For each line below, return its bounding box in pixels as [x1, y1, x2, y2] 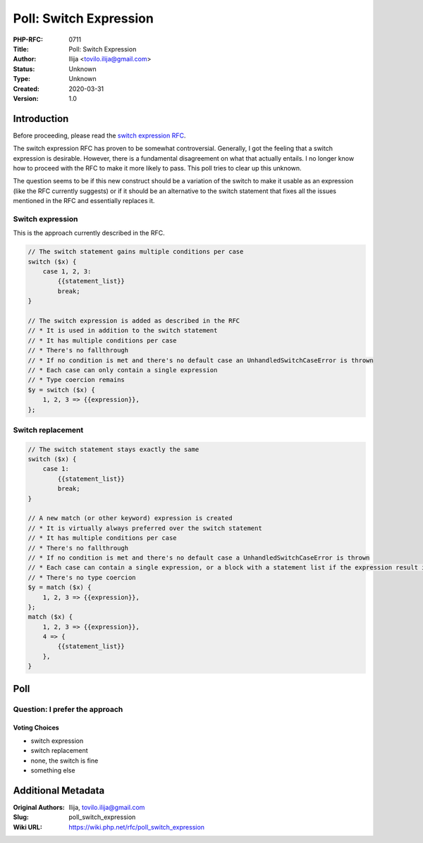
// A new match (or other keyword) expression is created [27, 515, 233, 522]
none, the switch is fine [30, 756, 99, 765]
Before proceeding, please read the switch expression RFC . [13, 131, 186, 140]
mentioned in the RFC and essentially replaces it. [13, 197, 155, 205]
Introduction [13, 113, 69, 125]
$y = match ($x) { [27, 584, 92, 591]
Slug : [13, 813, 30, 821]
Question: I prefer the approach [13, 704, 123, 714]
